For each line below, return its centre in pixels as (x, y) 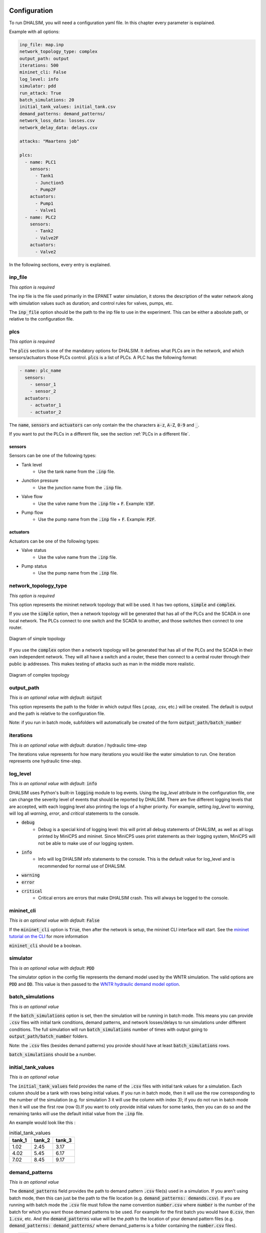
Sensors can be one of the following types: (53, 456)
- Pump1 (44, 203)
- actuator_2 (46, 412)
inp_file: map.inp (42, 45)
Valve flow (32, 497)
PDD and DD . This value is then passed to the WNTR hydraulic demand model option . (95, 984)
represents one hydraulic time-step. (46, 761)
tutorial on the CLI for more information (49, 937)
